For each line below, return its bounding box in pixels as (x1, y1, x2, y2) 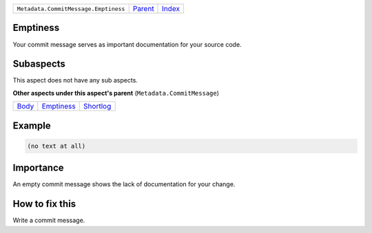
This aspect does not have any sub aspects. (12, 76, 138, 85)
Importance (12, 162, 65, 174)
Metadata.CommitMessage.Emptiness (17, 5, 125, 12)
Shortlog (83, 102, 112, 111)
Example (12, 120, 51, 131)
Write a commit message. (12, 217, 85, 225)
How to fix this (12, 198, 76, 210)
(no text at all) (27, 142, 86, 150)
